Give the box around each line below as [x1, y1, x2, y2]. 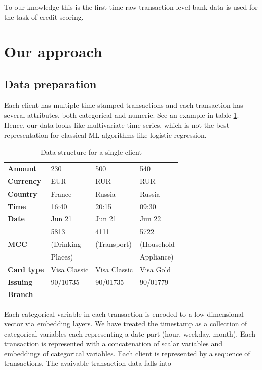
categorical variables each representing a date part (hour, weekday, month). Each [4, 328, 256, 339]
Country [8, 188, 38, 199]
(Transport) [95, 239, 132, 249]
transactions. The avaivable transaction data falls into [4, 358, 171, 368]
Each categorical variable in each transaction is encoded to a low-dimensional [4, 308, 244, 319]
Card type [8, 264, 44, 274]
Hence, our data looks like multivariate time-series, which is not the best [4, 119, 230, 130]
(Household [139, 239, 175, 249]
